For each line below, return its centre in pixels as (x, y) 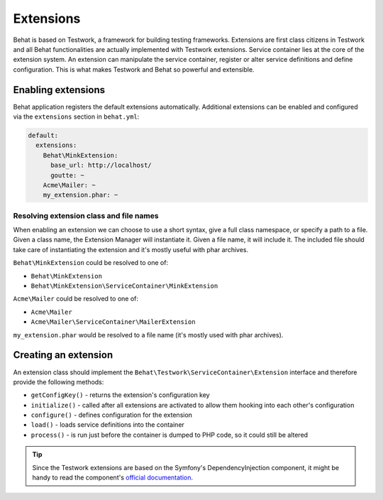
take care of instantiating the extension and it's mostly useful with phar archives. (131, 249)
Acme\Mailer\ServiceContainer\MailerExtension (113, 322)
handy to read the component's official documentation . (113, 478)
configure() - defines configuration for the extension (112, 415)
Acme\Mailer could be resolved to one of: (76, 299)
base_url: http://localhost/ (101, 165)
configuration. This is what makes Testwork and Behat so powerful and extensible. (134, 69)
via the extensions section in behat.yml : (76, 116)
